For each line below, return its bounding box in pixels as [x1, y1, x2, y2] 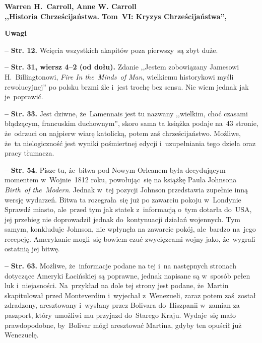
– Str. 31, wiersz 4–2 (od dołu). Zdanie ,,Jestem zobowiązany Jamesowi [5, 61, 239, 72]
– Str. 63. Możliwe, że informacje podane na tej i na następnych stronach [5, 260, 236, 271]
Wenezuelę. [5, 329, 39, 340]
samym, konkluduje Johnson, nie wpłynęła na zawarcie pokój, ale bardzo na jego [5, 224, 256, 234]
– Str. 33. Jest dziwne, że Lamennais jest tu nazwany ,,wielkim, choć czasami [5, 108, 248, 118]
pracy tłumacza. [5, 148, 54, 158]
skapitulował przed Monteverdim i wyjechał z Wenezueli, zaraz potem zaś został [5, 290, 256, 300]
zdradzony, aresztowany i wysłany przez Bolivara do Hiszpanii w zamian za [5, 300, 240, 310]
